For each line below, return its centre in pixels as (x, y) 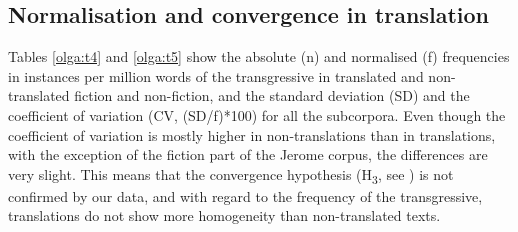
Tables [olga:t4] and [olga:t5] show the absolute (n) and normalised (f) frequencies (259, 56)
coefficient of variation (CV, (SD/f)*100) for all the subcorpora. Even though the (257, 114)
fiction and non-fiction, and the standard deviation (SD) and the (272, 95)
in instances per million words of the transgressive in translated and (216, 75)
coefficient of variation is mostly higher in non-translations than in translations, (252, 134)
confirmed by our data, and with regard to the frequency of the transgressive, (245, 195)
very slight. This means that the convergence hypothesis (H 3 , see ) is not (231, 175)
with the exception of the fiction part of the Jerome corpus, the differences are (248, 154)
